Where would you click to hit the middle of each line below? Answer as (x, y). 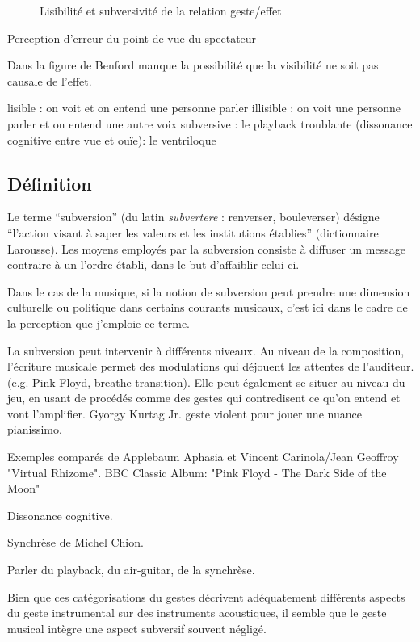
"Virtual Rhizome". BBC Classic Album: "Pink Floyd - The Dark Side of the (197, 472)
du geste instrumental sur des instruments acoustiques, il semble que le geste (197, 613)
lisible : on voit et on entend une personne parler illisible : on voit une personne (204, 108)
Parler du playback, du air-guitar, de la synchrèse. (131, 570)
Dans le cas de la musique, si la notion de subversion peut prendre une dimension (209, 291)
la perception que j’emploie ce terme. (99, 323)
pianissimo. (35, 429)
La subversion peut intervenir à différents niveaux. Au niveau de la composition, (206, 350)
